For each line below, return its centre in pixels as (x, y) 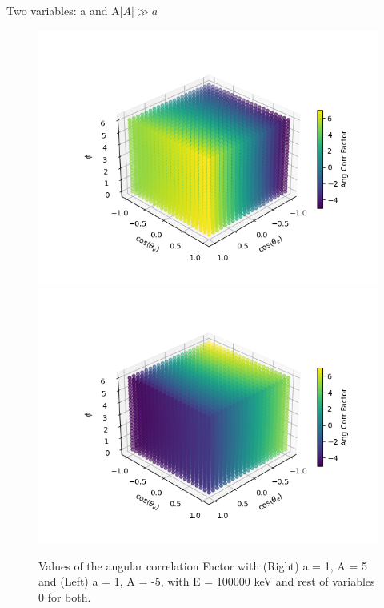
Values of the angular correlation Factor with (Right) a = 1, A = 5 (203, 565)
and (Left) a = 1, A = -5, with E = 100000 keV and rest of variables (207, 581)
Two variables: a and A (63, 10)
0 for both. (65, 596)
